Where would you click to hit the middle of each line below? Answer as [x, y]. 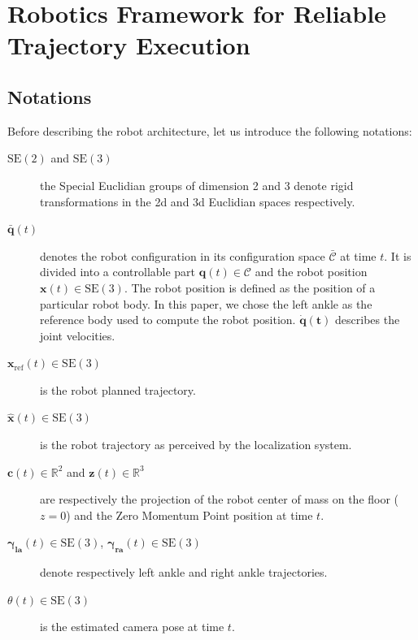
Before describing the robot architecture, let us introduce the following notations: [210, 130]
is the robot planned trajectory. [118, 389]
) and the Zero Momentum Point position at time [189, 515]
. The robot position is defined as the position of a [250, 287]
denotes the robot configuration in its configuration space [183, 255]
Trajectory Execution [129, 45]
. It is [398, 255]
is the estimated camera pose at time [132, 627]
